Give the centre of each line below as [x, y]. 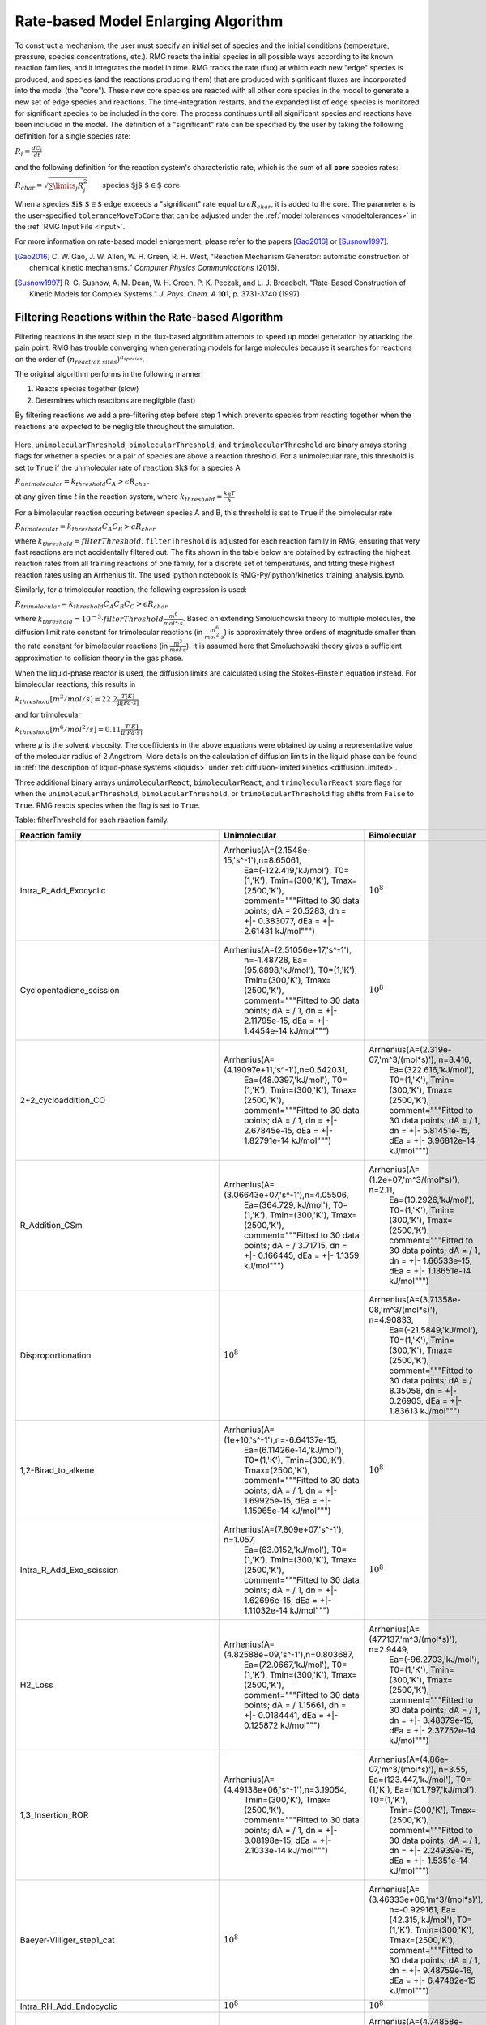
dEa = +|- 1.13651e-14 [430, 1271]
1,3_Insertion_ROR [54, 1815]
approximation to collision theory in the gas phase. [99, 658]
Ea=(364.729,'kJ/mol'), [287, 1205]
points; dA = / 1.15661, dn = [295, 1705]
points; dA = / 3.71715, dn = [295, 1246]
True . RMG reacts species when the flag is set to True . [108, 805]
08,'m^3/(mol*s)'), [403, 1310]
